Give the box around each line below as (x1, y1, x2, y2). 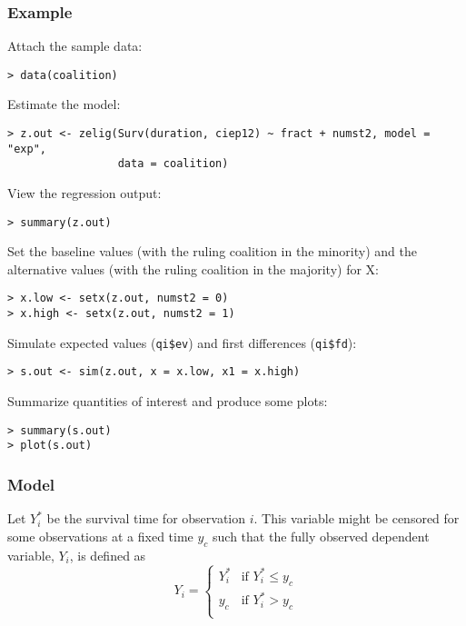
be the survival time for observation (46, 509, 246, 528)
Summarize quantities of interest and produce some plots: (7, 392, 328, 411)
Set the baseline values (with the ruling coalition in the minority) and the (7, 242, 417, 261)
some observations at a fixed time (7, 526, 193, 545)
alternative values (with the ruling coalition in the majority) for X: (7, 259, 379, 278)
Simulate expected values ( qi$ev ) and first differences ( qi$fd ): (7, 333, 357, 352)
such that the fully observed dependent (213, 526, 430, 545)
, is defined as (69, 545, 146, 564)
